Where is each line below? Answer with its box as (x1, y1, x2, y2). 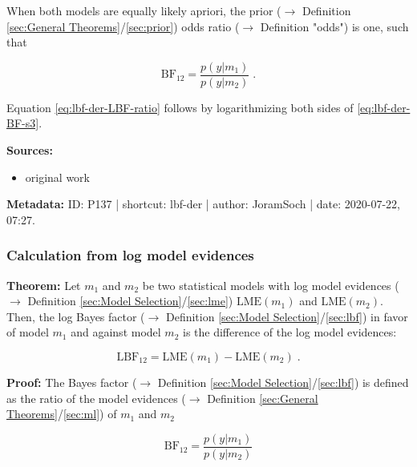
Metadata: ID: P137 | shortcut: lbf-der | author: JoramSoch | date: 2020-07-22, (6, 195, 400, 212)
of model (6, 324, 49, 340)
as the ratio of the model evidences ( (6, 389, 186, 406)
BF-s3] (6, 115, 39, 131)
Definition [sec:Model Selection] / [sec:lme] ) (27, 292, 233, 309)
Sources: (6, 142, 53, 159)
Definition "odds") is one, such (260, 18, 409, 34)
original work (25, 168, 91, 185)
